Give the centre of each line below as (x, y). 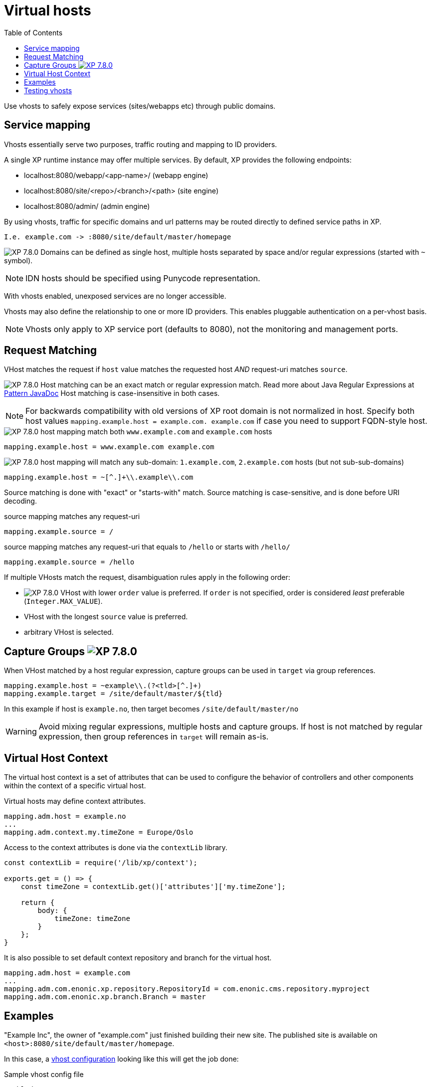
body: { (52, 911)
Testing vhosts (48, 90)
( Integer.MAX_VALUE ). (63, 601)
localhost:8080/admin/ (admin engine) (87, 206)
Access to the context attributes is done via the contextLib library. (116, 848)
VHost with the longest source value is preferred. (106, 617)
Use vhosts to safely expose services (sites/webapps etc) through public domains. (140, 106)
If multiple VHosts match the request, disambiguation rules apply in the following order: (147, 577)
